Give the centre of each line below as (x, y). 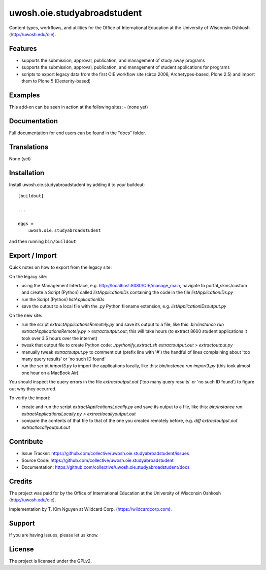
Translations (29, 147)
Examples (25, 95)
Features (23, 49)
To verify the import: (30, 398)
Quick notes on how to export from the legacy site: (60, 267)
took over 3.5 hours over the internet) (59, 338)
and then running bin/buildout (43, 241)
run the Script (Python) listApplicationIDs (63, 299)
